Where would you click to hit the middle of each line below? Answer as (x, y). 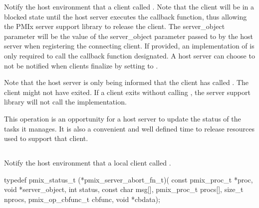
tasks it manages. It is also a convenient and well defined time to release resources (129, 128)
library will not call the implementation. (65, 102)
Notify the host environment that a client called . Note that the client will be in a (129, 6)
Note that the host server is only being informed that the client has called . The (127, 82)
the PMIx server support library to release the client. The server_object (115, 26)
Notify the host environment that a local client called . (88, 163)
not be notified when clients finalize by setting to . (81, 65)
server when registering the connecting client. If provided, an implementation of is (129, 46)
